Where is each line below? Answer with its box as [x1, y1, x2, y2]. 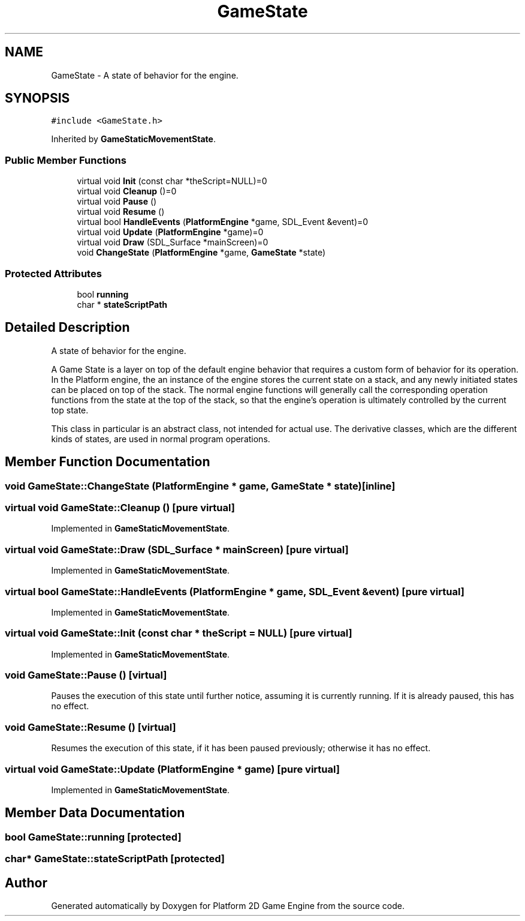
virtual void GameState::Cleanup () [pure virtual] [5, 502, 235, 514]
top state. [51, 404, 89, 415]
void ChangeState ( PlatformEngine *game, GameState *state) [77, 247, 326, 258]
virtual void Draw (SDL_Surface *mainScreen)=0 [77, 237, 268, 248]
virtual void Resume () [77, 206, 165, 217]
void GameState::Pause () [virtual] [5, 669, 167, 681]
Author [5, 875, 47, 890]
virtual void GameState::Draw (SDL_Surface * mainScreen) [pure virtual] [5, 543, 349, 556]
